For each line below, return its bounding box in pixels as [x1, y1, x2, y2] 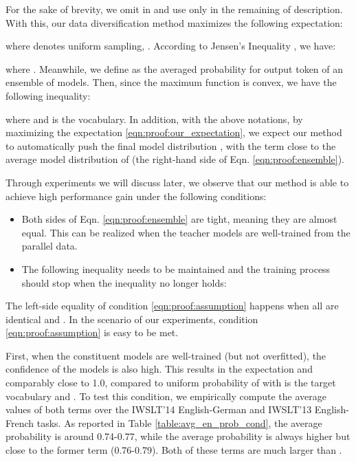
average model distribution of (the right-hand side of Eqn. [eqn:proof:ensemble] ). [5, 152, 344, 166]
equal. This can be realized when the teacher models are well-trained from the [21, 225, 351, 239]
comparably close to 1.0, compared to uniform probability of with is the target [5, 375, 336, 390]
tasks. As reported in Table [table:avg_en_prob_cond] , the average [36, 415, 322, 430]
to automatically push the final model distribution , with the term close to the [5, 138, 336, 153]
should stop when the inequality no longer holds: [21, 275, 227, 289]
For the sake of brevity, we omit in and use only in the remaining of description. [5, 2, 343, 16]
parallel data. [21, 239, 78, 253]
